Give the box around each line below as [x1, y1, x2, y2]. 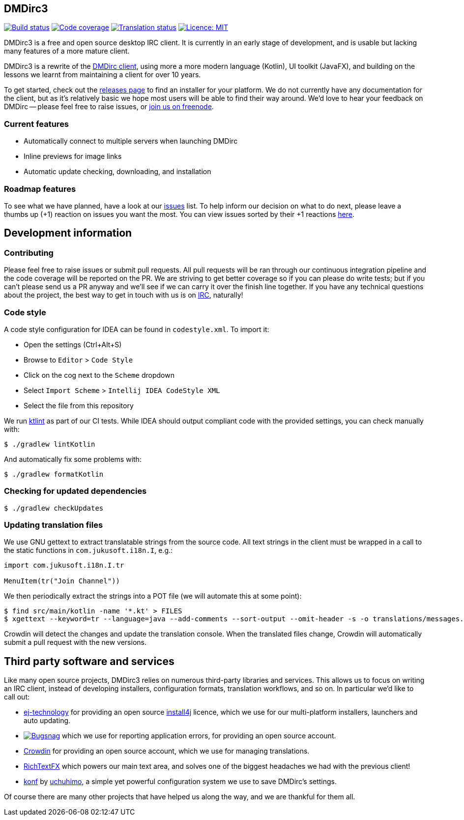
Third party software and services [4, 655, 174, 668]
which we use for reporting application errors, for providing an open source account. [62, 731, 336, 740]
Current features [4, 119, 69, 129]
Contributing [4, 247, 54, 258]
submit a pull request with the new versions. [4, 638, 146, 647]
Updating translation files [4, 520, 103, 530]
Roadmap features [4, 183, 76, 194]
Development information [4, 227, 132, 240]
